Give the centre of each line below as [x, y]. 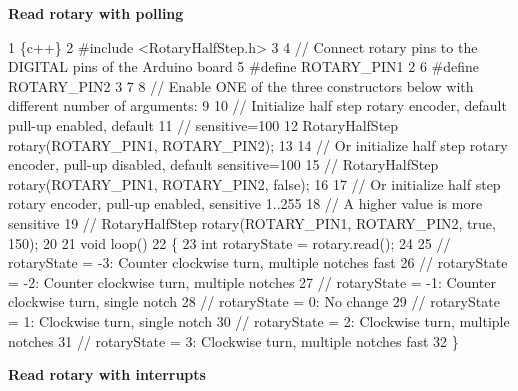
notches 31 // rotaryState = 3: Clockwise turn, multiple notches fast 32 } [233, 340]
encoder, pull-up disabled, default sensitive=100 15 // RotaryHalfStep [223, 164]
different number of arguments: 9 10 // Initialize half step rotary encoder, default [257, 105]
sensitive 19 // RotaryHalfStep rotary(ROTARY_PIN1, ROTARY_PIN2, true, [252, 222]
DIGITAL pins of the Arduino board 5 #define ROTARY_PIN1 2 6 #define [244, 66]
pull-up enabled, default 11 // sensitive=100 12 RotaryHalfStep [203, 124]
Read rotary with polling [96, 13]
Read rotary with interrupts [107, 374]
